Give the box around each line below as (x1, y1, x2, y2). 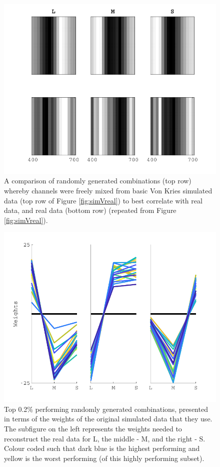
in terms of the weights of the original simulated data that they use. (4, 413, 212, 424)
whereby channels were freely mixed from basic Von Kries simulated (4, 185, 212, 196)
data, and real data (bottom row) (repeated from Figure (4, 205, 176, 215)
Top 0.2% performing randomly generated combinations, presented (4, 403, 208, 414)
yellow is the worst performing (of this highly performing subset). (4, 452, 204, 463)
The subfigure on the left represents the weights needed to (4, 423, 182, 434)
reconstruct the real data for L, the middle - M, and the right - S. (4, 433, 205, 443)
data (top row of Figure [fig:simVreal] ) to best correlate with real (4, 195, 202, 205)
